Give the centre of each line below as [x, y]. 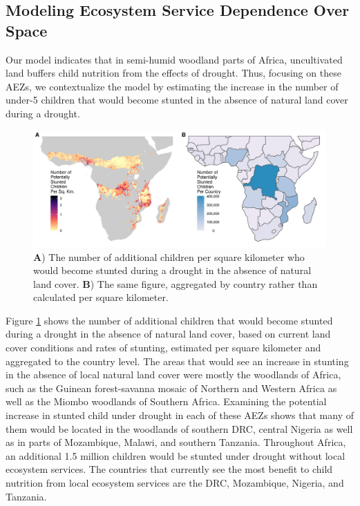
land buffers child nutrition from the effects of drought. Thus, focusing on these [173, 73]
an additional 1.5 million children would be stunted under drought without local [176, 455]
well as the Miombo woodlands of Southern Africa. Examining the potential [166, 401]
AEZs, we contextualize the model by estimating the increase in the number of [172, 86]
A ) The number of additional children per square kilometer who [169, 256]
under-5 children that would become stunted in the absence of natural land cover [177, 100]
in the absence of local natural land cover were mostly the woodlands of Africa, [173, 374]
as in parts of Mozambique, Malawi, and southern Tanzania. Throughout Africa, [176, 442]
